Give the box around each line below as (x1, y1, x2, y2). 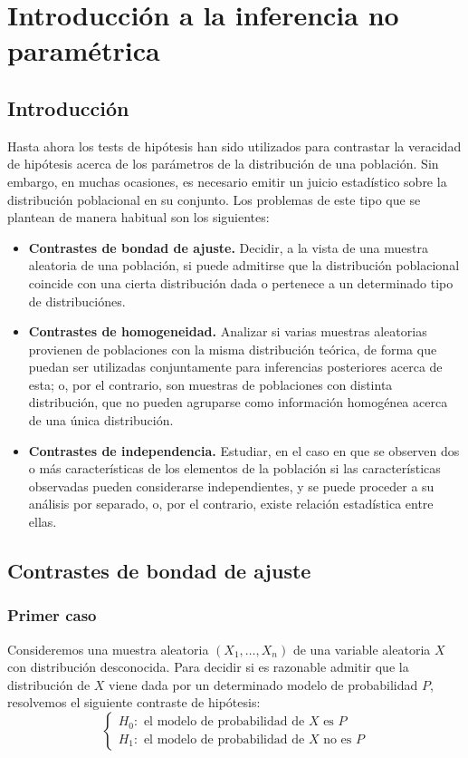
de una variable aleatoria (292, 639, 431, 658)
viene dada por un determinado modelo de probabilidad (109, 675, 418, 694)
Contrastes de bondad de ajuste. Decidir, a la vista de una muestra (28, 238, 428, 257)
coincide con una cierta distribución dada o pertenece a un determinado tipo (28, 273, 454, 292)
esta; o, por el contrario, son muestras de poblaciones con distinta (28, 374, 393, 394)
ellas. (28, 512, 57, 531)
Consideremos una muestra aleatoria (7, 639, 209, 658)
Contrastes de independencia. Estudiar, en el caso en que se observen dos (28, 441, 460, 460)
